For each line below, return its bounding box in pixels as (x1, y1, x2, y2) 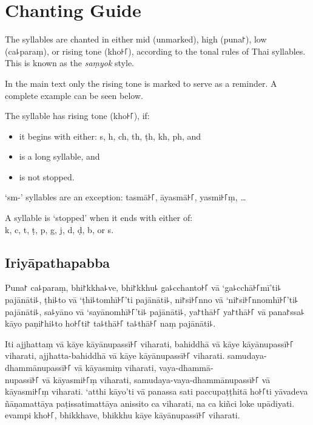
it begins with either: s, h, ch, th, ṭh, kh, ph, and (19, 129, 201, 142)
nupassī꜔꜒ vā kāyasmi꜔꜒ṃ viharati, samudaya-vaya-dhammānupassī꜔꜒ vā (5, 373, 271, 386)
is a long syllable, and (19, 150, 100, 163)
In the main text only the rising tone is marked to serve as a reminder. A (5, 76, 277, 89)
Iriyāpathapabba (5, 253, 110, 271)
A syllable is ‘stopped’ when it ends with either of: (5, 211, 193, 224)
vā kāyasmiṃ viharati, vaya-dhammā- (74, 361, 214, 374)
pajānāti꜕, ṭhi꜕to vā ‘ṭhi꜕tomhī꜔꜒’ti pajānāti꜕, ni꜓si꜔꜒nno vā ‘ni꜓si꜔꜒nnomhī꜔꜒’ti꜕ (5, 293, 298, 306)
